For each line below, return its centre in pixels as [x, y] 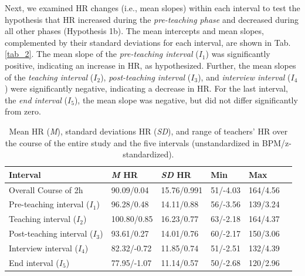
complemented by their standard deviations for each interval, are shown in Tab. [148, 42]
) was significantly [238, 54]
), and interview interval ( [244, 77]
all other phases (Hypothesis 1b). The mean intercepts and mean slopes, [134, 31]
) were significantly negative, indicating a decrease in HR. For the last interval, [146, 88]
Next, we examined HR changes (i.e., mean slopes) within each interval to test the [152, 8]
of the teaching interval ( [49, 77]
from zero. [23, 111]
